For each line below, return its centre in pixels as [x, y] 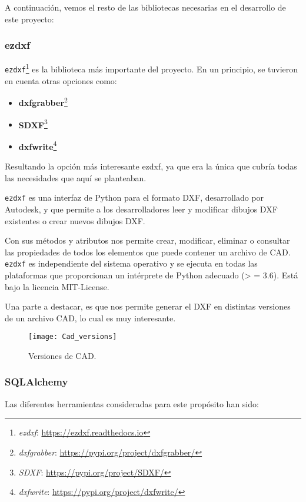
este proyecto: [29, 19]
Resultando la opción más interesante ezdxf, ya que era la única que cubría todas [151, 166]
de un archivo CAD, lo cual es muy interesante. [90, 318]
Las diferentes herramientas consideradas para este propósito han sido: [132, 403]
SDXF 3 [33, 124]
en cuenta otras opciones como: [61, 80]
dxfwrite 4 [38, 145]
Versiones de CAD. [62, 355]
